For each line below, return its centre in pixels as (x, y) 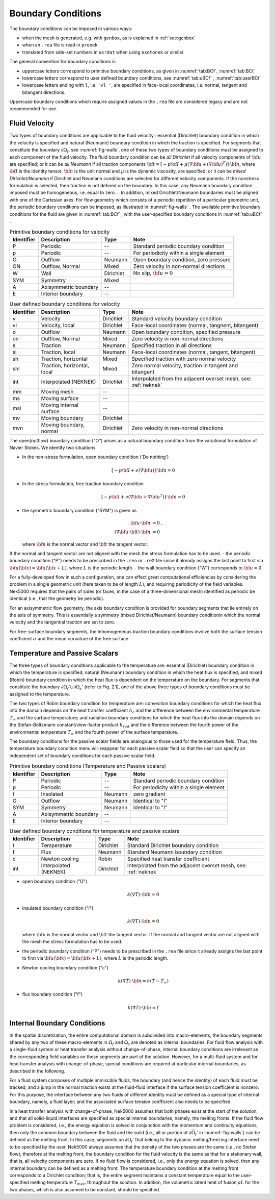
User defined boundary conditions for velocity (65, 304)
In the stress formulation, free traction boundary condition (83, 483)
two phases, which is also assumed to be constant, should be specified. (85, 1189)
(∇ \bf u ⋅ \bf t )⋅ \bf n (132, 532)
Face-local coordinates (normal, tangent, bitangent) (194, 352)
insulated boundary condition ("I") (58, 908)
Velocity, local (58, 325)
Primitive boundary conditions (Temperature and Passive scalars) (88, 766)
